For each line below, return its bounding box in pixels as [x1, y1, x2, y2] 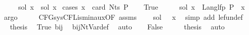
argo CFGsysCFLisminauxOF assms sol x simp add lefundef [4, 11, 243, 22]
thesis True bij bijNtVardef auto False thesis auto [10, 21, 225, 32]
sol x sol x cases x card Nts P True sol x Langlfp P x [18, 2, 245, 12]
